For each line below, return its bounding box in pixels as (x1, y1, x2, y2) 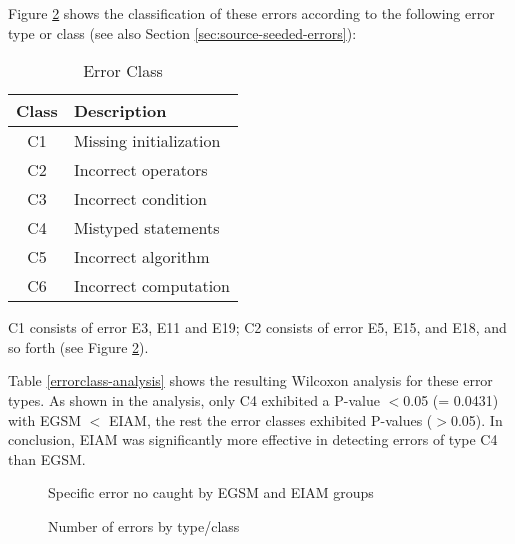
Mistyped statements (73, 216, 220, 240)
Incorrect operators (73, 158, 208, 182)
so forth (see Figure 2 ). (8, 336, 149, 357)
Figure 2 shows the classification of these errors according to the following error (8, 3, 495, 23)
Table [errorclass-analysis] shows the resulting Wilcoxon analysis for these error (8, 370, 493, 391)
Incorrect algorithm (73, 245, 210, 269)
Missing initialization (73, 129, 221, 153)
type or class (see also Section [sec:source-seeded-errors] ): (8, 22, 357, 43)
